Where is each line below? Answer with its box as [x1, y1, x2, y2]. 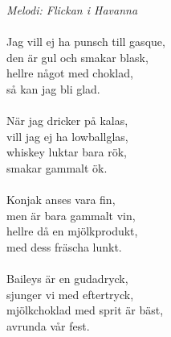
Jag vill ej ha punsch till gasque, [6, 33, 165, 50]
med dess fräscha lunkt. [6, 238, 122, 255]
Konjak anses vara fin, [6, 191, 116, 208]
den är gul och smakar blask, [6, 48, 149, 65]
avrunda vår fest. [6, 317, 90, 334]
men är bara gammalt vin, [6, 206, 136, 223]
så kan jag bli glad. [6, 80, 100, 97]
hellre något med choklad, [6, 64, 133, 81]
